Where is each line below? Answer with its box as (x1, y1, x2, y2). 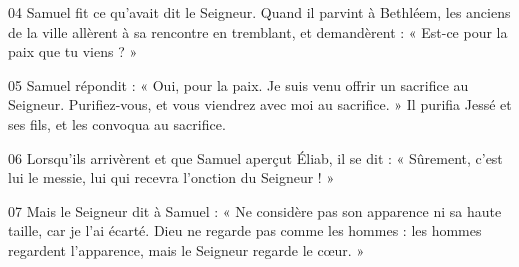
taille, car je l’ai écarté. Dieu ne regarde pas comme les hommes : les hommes (8, 220, 482, 241)
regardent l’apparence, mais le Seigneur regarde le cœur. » (8, 239, 365, 260)
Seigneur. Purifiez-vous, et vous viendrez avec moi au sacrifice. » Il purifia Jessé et (8, 94, 512, 115)
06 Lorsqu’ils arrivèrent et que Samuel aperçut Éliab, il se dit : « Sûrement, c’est (8, 147, 503, 168)
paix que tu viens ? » (8, 41, 138, 62)
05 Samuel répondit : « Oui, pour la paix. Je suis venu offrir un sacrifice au (8, 74, 469, 95)
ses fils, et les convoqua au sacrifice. (8, 113, 226, 134)
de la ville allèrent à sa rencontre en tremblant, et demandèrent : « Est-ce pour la (8, 21, 508, 42)
